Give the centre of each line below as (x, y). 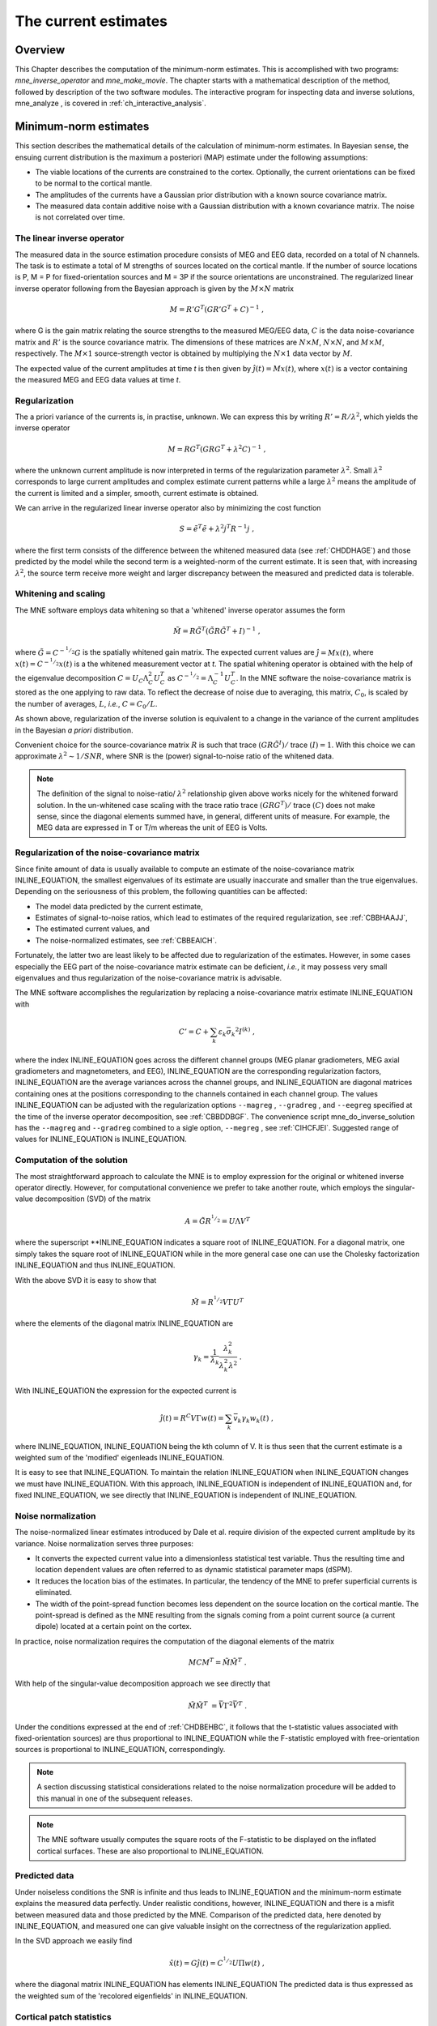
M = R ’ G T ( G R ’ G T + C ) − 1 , (217, 309)
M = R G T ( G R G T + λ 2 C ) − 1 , (216, 449)
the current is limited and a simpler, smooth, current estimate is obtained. (137, 493)
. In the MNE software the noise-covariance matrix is (324, 677)
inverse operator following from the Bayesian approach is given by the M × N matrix (155, 289)
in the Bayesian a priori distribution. (74, 730)
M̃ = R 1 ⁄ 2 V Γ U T (218, 1301)
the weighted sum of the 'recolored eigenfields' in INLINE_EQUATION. (132, 1996)
